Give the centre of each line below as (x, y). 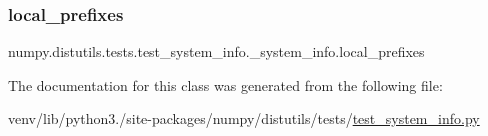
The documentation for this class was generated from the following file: (225, 84)
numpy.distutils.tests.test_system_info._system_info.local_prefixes (216, 51)
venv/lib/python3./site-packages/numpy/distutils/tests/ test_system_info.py (244, 118)
